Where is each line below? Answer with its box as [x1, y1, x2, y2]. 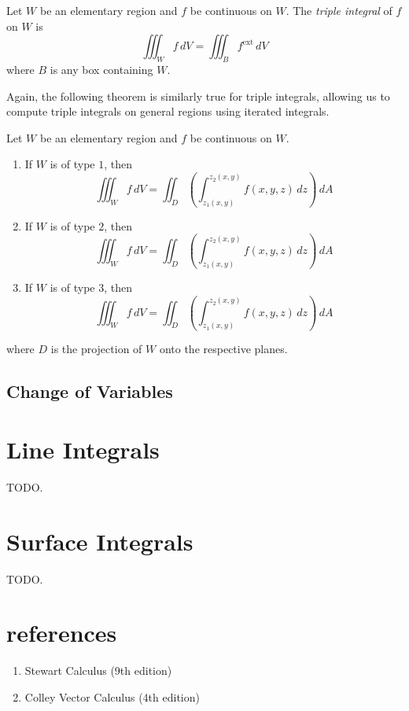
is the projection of [50, 341, 142, 357]
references [6, 617, 117, 649]
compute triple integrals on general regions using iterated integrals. [6, 103, 330, 120]
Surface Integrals [6, 525, 193, 557]
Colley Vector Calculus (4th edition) [24, 689, 200, 705]
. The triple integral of [286, 2, 392, 18]
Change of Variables [6, 379, 173, 403]
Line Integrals [6, 433, 160, 466]
